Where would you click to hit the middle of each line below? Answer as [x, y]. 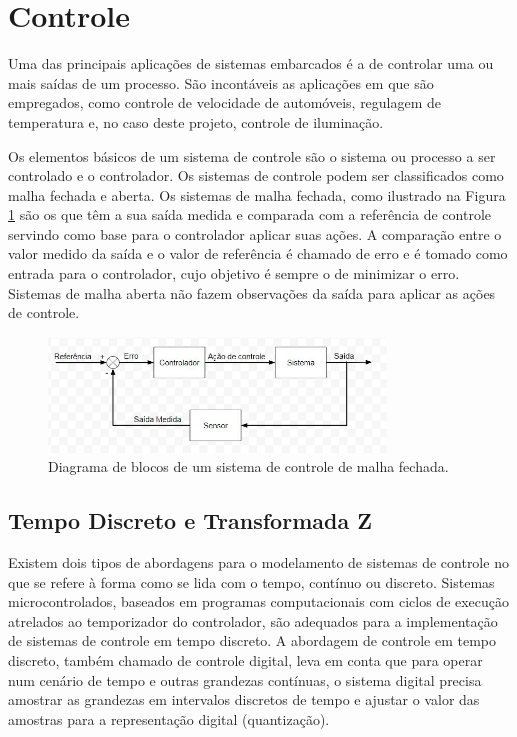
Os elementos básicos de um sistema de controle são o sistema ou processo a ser [252, 155]
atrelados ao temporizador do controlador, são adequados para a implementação [253, 620]
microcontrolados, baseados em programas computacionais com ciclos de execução [259, 601]
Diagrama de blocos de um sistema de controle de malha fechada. [248, 466]
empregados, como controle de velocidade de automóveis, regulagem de [225, 102]
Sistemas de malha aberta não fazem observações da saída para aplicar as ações [252, 292]
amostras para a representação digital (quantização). [169, 718]
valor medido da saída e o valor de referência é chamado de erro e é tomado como [258, 253]
